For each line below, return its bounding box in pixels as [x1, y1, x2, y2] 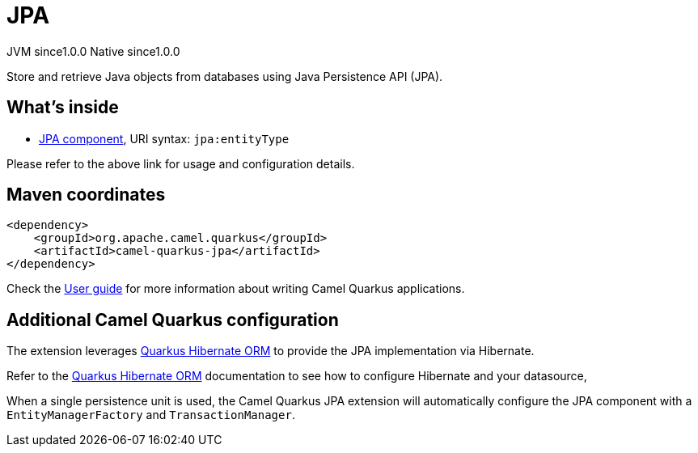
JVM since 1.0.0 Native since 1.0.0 [6, 44, 180, 58]
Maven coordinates [6, 184, 166, 205]
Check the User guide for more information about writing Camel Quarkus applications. [6, 282, 465, 296]
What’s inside [6, 97, 119, 118]
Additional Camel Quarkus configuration [6, 309, 339, 330]
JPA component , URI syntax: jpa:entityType [39, 131, 290, 146]
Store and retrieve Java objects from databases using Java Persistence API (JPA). [6, 69, 443, 83]
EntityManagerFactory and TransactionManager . [6, 408, 295, 422]
